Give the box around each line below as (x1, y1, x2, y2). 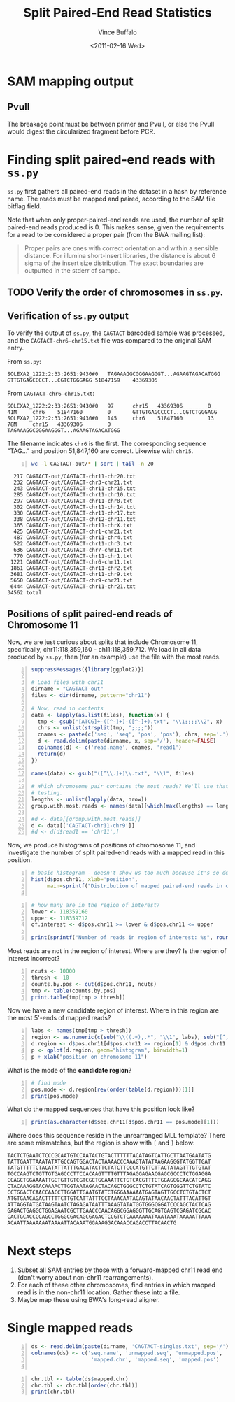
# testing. (31, 789, 63, 796)
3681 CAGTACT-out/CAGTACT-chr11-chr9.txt (10, 571, 133, 578)
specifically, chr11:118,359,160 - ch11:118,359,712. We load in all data (7, 645, 201, 653)
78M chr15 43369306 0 (7, 421, 111, 428)
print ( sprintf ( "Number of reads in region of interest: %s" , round (31, 934, 232, 941)
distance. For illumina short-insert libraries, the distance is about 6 (24, 251, 216, 259)
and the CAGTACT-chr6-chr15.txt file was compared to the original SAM (7, 336, 212, 344)
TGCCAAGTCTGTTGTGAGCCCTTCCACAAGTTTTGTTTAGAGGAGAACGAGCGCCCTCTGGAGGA (7, 1171, 211, 1178)
